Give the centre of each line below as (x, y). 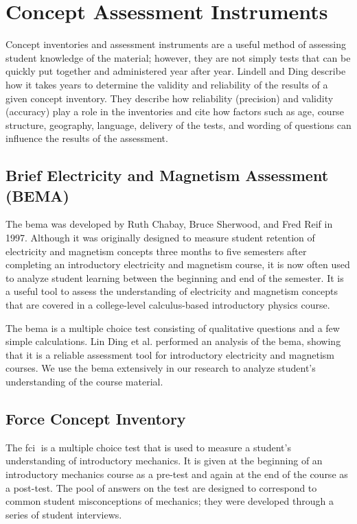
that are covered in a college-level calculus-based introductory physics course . (168, 305)
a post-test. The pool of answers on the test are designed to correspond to (161, 487)
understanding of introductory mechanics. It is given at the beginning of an (164, 461)
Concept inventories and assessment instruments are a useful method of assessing (176, 44)
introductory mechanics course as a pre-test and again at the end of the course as (177, 474)
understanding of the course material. (84, 381)
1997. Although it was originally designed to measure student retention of (160, 238)
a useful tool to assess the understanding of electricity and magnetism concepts (172, 291)
